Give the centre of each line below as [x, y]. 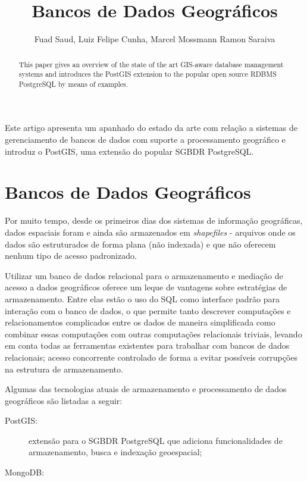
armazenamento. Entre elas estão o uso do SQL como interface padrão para [142, 298]
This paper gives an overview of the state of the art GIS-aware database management [151, 64]
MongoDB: [25, 472]
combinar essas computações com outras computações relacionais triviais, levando [153, 334]
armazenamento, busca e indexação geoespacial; [115, 452]
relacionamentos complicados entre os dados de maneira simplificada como [140, 322]
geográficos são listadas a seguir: [64, 400]
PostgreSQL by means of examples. [73, 84]
